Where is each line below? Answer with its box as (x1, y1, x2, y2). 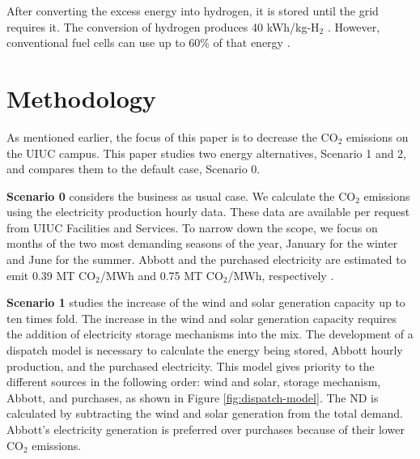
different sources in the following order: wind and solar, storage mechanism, (6, 373, 381, 390)
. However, (327, 18, 380, 35)
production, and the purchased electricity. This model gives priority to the (6, 357, 375, 374)
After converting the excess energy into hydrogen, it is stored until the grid (6, 2, 379, 19)
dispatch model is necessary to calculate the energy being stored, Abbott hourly (6, 342, 403, 359)
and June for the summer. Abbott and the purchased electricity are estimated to (6, 251, 406, 268)
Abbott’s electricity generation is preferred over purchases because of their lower (6, 421, 405, 437)
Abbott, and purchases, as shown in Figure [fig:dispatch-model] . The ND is (6, 389, 379, 406)
